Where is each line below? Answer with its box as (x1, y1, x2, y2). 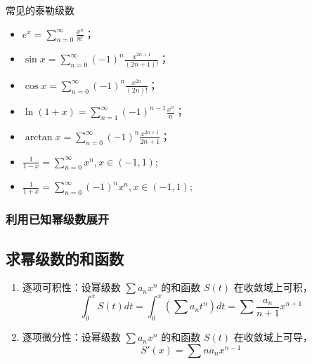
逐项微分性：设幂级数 (22, 330, 121, 344)
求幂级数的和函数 (6, 247, 124, 269)
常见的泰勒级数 (6, 3, 74, 17)
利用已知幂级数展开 (6, 210, 110, 228)
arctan (25, 132, 53, 142)
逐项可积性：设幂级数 (22, 280, 121, 295)
